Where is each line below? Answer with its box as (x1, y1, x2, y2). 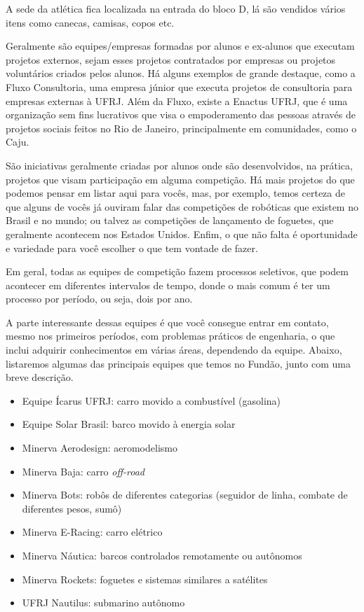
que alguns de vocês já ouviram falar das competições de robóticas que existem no (6, 199, 358, 214)
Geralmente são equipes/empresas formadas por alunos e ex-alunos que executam (6, 39, 355, 53)
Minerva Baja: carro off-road (22, 464, 144, 478)
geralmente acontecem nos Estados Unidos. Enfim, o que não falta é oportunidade (6, 226, 358, 241)
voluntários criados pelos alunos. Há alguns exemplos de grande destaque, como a (6, 66, 356, 81)
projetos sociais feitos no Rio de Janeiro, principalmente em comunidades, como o (6, 120, 357, 135)
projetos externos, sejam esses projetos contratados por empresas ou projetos (6, 52, 336, 67)
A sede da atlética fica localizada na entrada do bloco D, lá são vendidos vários (6, 1, 346, 15)
